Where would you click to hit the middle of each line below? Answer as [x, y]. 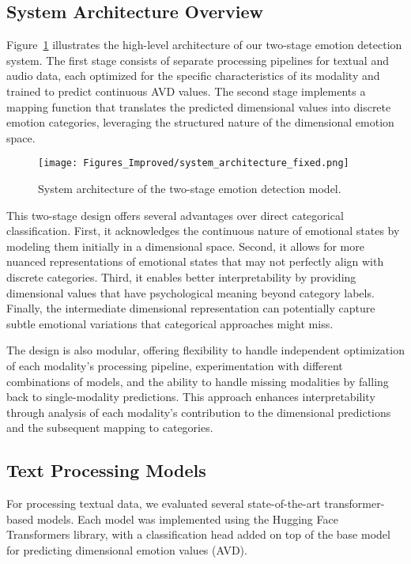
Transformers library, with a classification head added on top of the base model [198, 534]
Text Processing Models [106, 470]
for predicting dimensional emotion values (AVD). [127, 549]
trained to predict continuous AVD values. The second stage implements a [186, 91]
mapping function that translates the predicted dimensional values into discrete [199, 106]
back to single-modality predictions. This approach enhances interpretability [191, 397]
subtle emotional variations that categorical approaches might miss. [170, 323]
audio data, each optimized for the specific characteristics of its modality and [193, 76]
